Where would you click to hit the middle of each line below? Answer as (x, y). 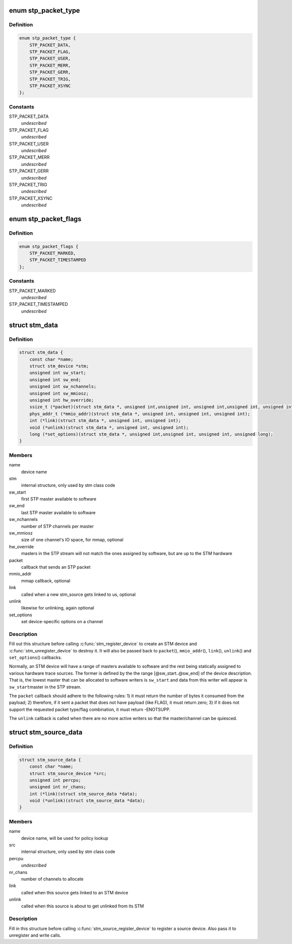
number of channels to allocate (52, 879)
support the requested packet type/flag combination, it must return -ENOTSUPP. (90, 709)
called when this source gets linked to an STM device (75, 892)
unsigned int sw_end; (55, 379)
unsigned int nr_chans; (58, 787)
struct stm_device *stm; (59, 366)
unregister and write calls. (35, 935)
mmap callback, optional (46, 581)
